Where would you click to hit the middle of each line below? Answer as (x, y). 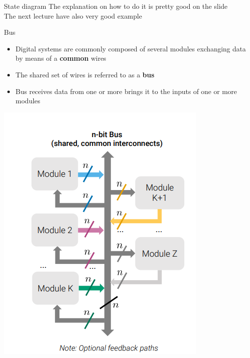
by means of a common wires (61, 58)
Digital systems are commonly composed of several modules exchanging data (131, 48)
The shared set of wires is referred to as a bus (85, 74)
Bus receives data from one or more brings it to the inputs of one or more (126, 91)
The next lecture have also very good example (73, 15)
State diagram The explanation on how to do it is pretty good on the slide (116, 6)
